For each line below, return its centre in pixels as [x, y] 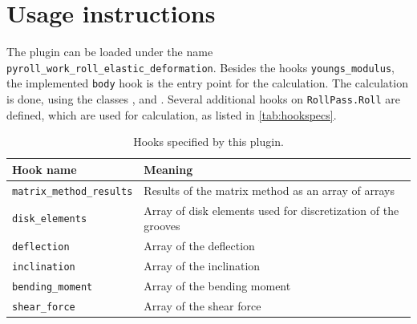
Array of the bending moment [217, 285]
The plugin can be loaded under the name [110, 52]
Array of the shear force [202, 305]
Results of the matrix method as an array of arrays [269, 190]
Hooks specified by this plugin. [208, 142]
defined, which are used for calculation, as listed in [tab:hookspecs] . [172, 114]
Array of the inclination [202, 265]
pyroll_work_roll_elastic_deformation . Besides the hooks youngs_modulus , [200, 67]
